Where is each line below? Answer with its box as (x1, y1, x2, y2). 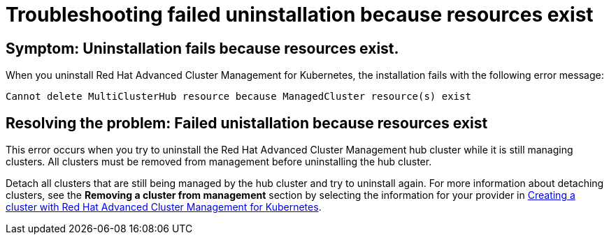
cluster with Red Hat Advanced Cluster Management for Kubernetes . (6, 201, 322, 213)
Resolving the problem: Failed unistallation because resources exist (6, 114, 488, 132)
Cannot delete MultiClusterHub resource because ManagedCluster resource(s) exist (6, 91, 471, 103)
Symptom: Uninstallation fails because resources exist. (6, 39, 399, 57)
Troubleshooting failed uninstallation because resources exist (6, 3, 594, 27)
